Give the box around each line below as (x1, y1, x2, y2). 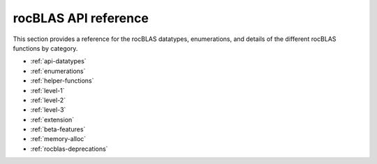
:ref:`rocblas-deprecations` (30, 145, 108, 153)
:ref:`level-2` (30, 96, 66, 104)
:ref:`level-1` (30, 86, 66, 95)
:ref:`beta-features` (30, 125, 86, 133)
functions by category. (13, 44, 78, 52)
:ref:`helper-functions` (30, 76, 94, 85)
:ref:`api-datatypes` (30, 57, 87, 65)
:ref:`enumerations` (30, 67, 86, 75)
